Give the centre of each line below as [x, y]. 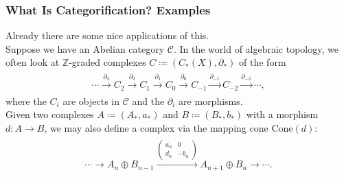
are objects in [91, 101]
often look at [33, 62]
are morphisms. [211, 101]
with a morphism [282, 114]
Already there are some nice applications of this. [107, 35]
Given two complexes [50, 114]
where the [26, 101]
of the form [263, 62]
